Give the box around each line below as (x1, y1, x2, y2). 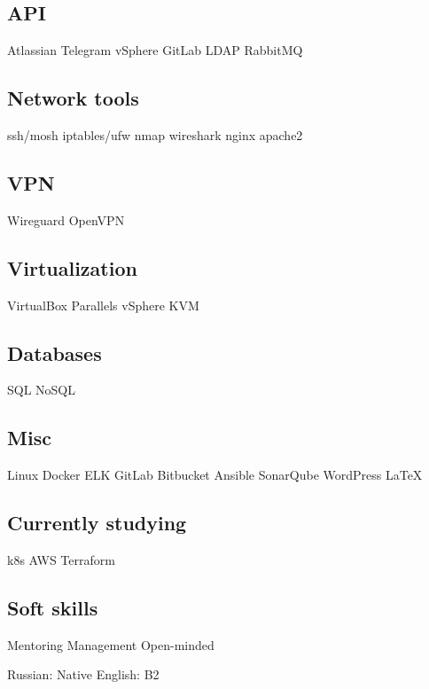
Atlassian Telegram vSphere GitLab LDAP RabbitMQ (7, 41, 303, 59)
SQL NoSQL (7, 380, 76, 399)
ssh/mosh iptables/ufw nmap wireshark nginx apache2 (7, 126, 303, 144)
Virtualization (7, 254, 137, 281)
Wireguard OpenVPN (7, 210, 125, 229)
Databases (7, 339, 102, 366)
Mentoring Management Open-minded (7, 635, 214, 654)
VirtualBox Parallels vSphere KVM (7, 295, 199, 314)
